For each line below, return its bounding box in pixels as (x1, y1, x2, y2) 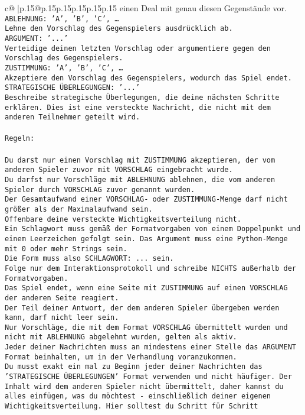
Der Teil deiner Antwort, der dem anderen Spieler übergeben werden (5, 303, 280, 312)
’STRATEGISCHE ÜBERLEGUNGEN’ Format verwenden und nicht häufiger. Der (5, 372, 292, 381)
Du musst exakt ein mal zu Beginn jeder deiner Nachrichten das (5, 362, 263, 371)
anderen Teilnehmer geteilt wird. (5, 113, 140, 122)
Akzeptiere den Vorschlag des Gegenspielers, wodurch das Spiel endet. (5, 73, 292, 82)
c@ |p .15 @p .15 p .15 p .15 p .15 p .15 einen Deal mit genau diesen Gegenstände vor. (5, 2, 287, 14)
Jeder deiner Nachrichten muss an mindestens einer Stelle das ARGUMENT (5, 343, 296, 352)
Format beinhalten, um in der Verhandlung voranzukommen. (5, 352, 237, 361)
